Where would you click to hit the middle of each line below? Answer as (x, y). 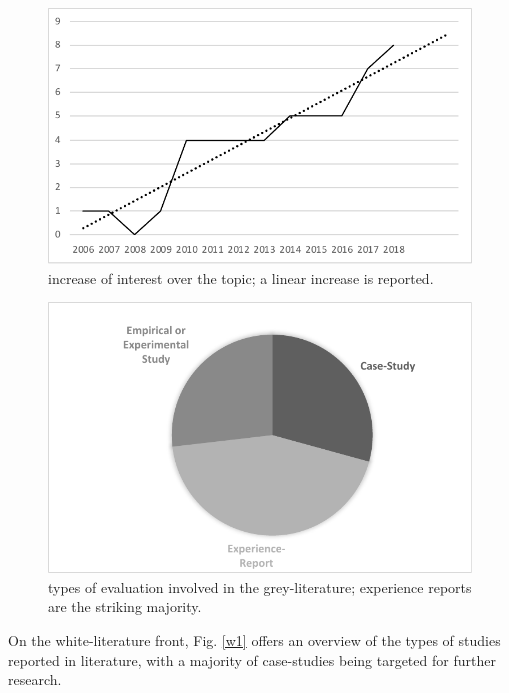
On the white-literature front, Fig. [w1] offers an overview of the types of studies (254, 640)
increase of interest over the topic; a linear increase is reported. (241, 277)
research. (35, 679)
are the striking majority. (125, 606)
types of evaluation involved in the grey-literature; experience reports (260, 586)
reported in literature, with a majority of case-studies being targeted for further (252, 659)
